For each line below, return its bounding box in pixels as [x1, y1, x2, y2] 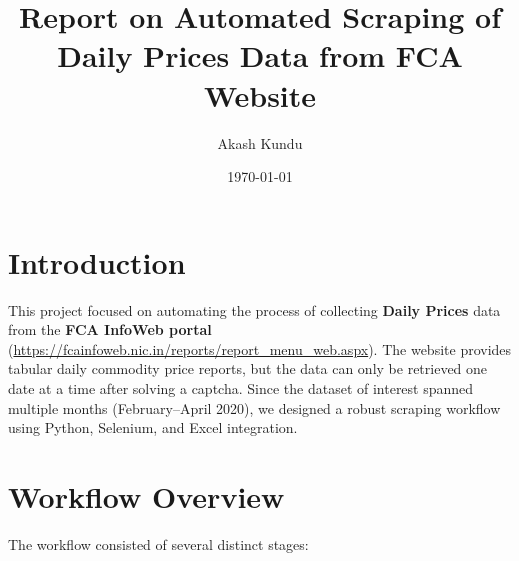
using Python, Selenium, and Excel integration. [8, 417, 298, 438]
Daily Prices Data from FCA [57, 35, 463, 76]
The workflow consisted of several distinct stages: [8, 533, 309, 554]
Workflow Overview [8, 475, 285, 516]
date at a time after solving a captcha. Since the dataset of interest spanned [8, 378, 474, 398]
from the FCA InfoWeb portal [8, 319, 212, 340]
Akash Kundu [217, 132, 303, 153]
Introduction [8, 241, 186, 282]
